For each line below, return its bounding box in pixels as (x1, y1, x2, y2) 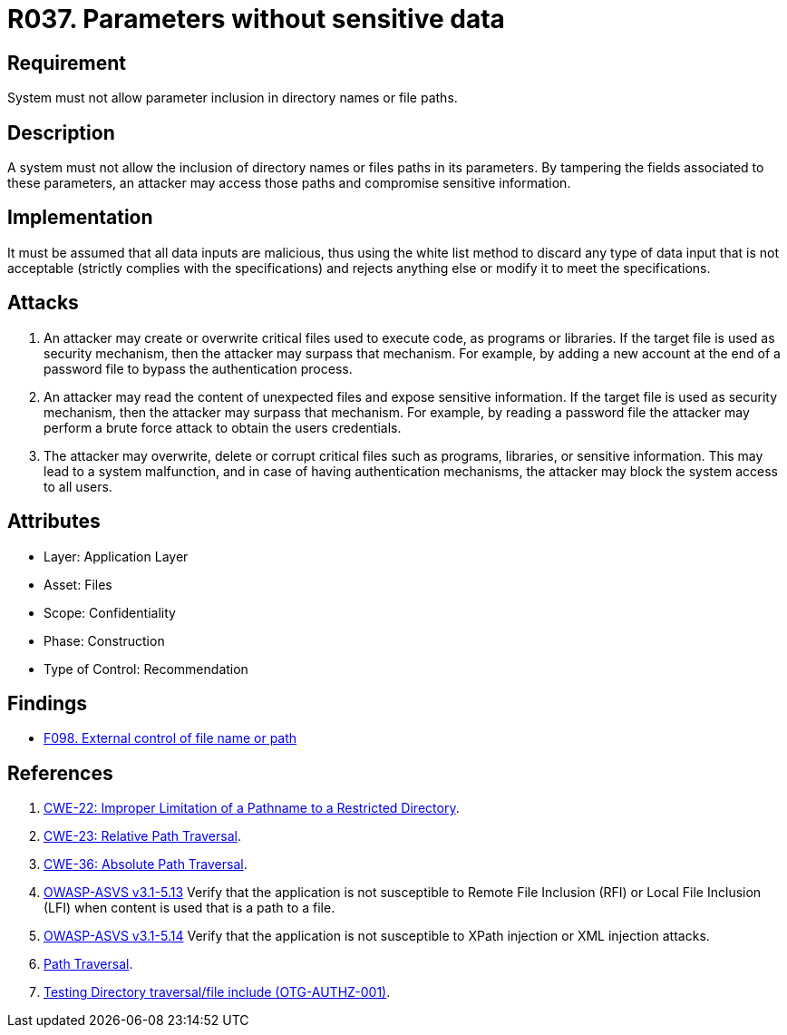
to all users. (44, 478, 112, 494)
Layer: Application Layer (44, 548, 189, 564)
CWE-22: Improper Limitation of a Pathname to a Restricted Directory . (44, 800, 460, 816)
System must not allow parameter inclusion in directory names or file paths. (7, 90, 458, 106)
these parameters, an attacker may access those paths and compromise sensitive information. (7, 175, 571, 191)
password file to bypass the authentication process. (44, 360, 353, 376)
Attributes (7, 510, 101, 533)
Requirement (7, 51, 127, 74)
